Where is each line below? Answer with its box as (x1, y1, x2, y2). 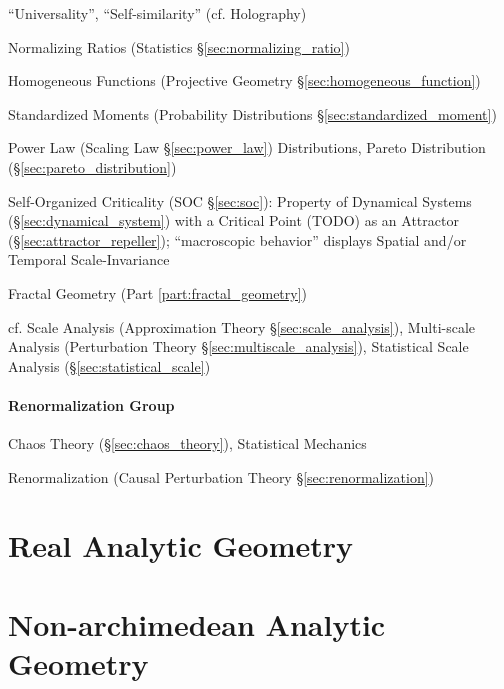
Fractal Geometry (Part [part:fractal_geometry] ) (8, 282, 308, 303)
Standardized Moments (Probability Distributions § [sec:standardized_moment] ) (8, 103, 497, 124)
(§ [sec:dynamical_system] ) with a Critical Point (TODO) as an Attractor (8, 210, 459, 231)
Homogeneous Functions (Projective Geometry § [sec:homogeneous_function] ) (8, 70, 481, 91)
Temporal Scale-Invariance (8, 249, 170, 270)
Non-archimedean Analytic (8, 603, 386, 644)
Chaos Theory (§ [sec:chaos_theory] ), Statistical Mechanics (8, 433, 367, 454)
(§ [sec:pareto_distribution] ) (8, 156, 177, 177)
